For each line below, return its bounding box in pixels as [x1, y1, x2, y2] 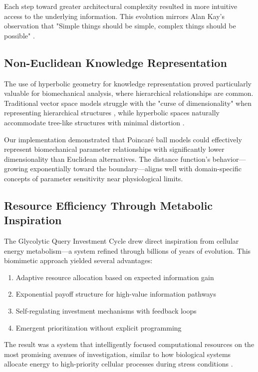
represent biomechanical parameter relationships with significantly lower [4, 144, 225, 154]
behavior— [212, 153, 246, 164]
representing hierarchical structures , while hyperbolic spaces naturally [4, 107, 220, 118]
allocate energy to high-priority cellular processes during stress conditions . [4, 359, 233, 369]
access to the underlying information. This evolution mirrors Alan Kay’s [4, 10, 225, 21]
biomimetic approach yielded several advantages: [4, 255, 153, 266]
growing [4, 163, 28, 174]
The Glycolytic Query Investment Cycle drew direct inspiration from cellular [4, 236, 239, 246]
